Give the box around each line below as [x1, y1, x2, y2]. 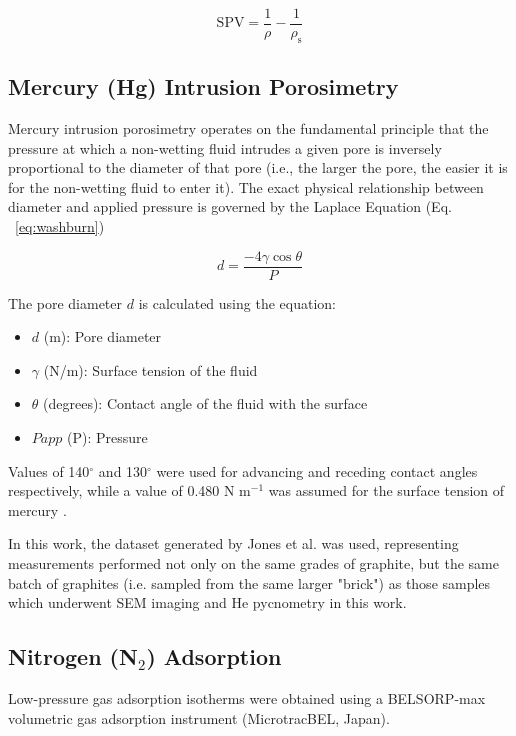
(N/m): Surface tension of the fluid [43, 359, 258, 380]
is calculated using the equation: [138, 292, 336, 313]
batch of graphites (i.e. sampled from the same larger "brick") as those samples [8, 572, 491, 593]
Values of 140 [8, 460, 90, 481]
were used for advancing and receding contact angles [156, 460, 478, 481]
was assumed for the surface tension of [268, 480, 505, 501]
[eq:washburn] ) [15, 216, 105, 237]
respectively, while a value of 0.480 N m [8, 480, 251, 501]
